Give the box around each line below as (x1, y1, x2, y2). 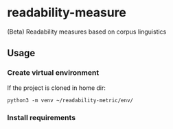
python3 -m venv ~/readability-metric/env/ (7, 97, 134, 104)
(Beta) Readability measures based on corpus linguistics (7, 27, 167, 36)
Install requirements (7, 113, 76, 122)
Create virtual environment (7, 68, 100, 78)
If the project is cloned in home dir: (7, 84, 106, 92)
